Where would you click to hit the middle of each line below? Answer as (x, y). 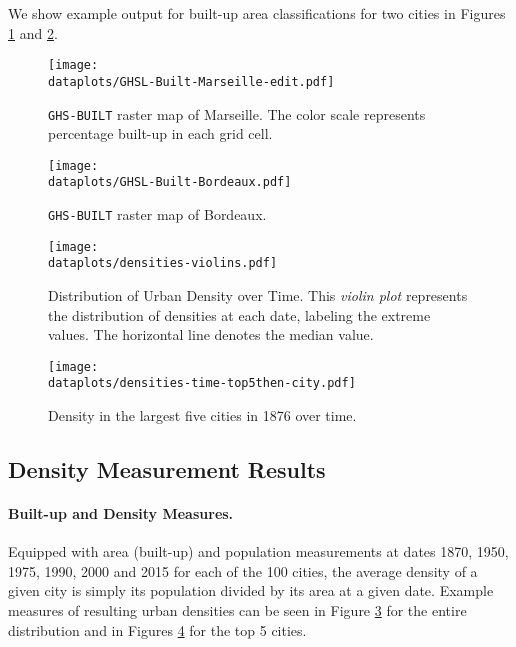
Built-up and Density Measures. (121, 513)
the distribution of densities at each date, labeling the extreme (239, 314)
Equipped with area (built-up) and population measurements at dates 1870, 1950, (258, 551)
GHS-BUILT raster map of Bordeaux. (157, 214)
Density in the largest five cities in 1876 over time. (202, 415)
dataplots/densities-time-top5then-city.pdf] (202, 383)
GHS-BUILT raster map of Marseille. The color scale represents (237, 113)
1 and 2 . (33, 32)
